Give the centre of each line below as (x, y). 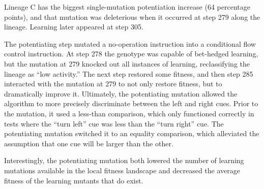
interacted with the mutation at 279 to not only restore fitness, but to (113, 84)
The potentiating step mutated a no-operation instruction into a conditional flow (130, 43)
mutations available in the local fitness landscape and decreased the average (122, 170)
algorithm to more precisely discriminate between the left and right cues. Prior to (131, 103)
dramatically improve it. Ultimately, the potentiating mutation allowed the (121, 93)
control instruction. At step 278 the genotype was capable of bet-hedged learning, (131, 54)
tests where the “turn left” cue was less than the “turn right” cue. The (114, 123)
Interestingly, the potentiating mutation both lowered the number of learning (124, 160)
